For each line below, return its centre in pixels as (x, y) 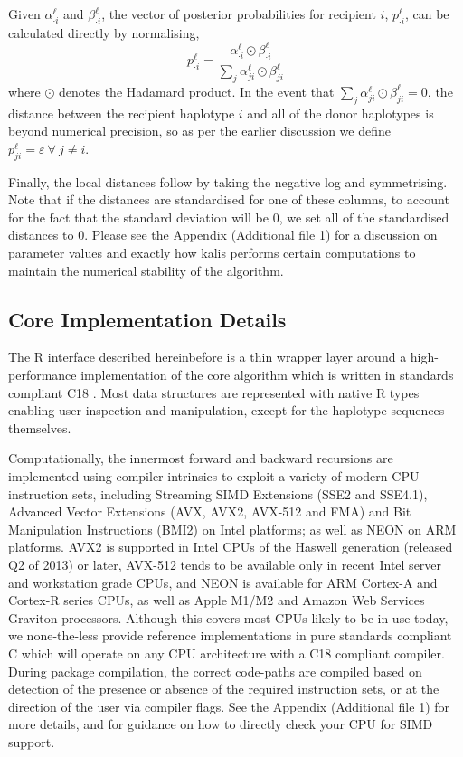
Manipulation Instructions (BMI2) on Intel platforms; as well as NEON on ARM (232, 529)
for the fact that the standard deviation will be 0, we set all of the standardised (229, 217)
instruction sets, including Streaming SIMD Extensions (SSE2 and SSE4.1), (218, 493)
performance (43, 374)
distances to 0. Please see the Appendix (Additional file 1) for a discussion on (223, 235)
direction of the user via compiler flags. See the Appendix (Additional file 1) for (229, 706)
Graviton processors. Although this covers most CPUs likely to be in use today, (228, 617)
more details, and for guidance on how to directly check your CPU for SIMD (221, 724)
